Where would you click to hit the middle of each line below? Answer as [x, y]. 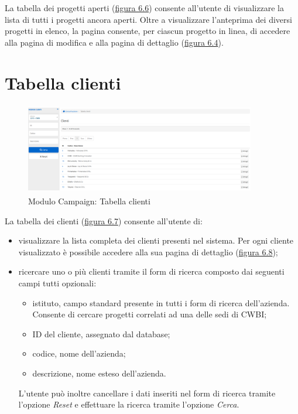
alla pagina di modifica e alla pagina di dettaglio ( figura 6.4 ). [114, 42]
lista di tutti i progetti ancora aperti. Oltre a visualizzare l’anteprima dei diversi [148, 19]
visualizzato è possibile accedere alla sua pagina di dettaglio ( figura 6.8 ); [148, 252]
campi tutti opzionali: [57, 283]
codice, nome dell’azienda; [79, 353]
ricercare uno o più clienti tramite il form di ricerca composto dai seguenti [151, 271]
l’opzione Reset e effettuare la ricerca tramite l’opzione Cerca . [129, 404]
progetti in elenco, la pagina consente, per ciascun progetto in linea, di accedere [148, 31]
